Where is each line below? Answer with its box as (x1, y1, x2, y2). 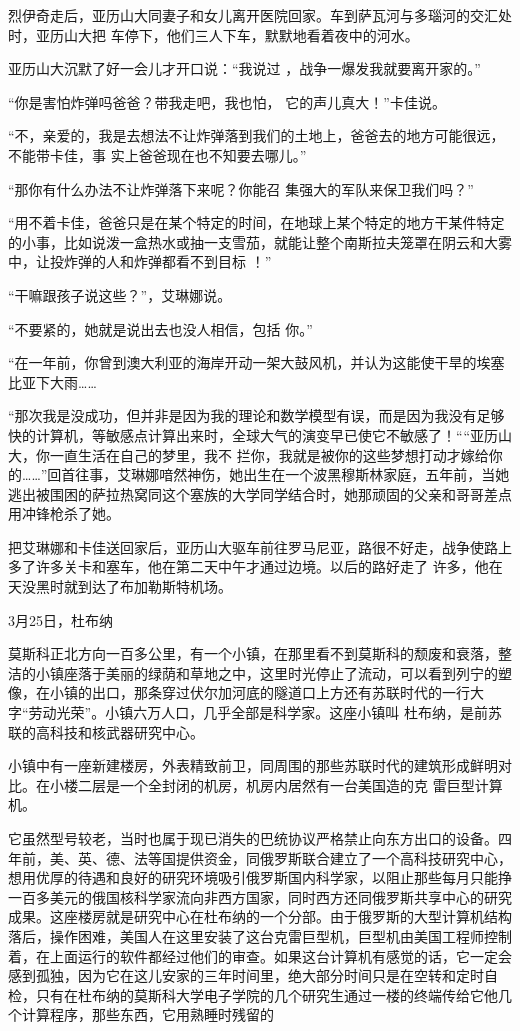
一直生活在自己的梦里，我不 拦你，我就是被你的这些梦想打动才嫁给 (49, 444, 489, 465)
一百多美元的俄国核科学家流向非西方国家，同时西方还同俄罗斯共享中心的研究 (8, 886, 512, 907)
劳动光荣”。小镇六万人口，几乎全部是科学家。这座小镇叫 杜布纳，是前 (28, 702, 488, 723)
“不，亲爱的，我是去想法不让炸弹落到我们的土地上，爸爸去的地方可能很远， (8, 125, 505, 146)
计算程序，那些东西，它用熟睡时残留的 (21, 1004, 274, 1025)
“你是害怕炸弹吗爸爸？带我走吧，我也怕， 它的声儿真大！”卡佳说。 (8, 91, 446, 112)
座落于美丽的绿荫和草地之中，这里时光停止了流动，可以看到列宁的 (63, 662, 498, 683)
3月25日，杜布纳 (8, 609, 113, 630)
